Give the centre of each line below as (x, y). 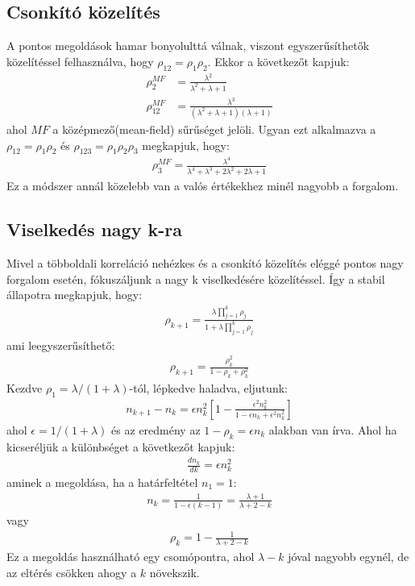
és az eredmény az (156, 430)
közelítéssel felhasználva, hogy (80, 61)
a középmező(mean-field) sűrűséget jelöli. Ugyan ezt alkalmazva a (214, 129)
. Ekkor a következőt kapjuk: (278, 61)
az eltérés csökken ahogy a (72, 572)
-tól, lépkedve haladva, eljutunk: (208, 388)
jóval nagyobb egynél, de (349, 557)
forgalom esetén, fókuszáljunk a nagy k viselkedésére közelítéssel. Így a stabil (196, 278)
